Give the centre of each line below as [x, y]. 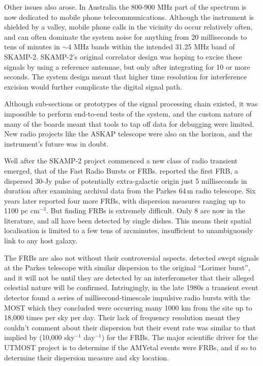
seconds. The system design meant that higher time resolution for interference [126, 77]
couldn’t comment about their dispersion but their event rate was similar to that [130, 327]
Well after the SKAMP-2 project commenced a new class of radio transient [121, 161]
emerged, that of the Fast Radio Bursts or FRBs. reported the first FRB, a [121, 170]
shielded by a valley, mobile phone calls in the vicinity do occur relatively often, [128, 27]
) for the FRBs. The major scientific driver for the [180, 337]
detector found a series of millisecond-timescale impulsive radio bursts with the [127, 298]
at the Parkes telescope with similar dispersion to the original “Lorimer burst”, [127, 268]
